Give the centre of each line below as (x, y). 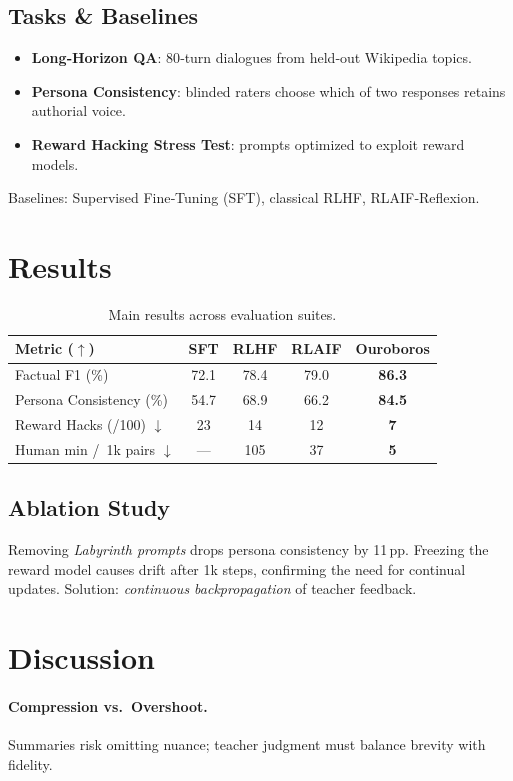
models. (55, 163)
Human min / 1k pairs (85, 448)
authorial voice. (78, 110)
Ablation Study (89, 507)
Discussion (81, 657)
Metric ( (44, 348)
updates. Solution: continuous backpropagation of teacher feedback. (212, 588)
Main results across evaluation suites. (222, 313)
